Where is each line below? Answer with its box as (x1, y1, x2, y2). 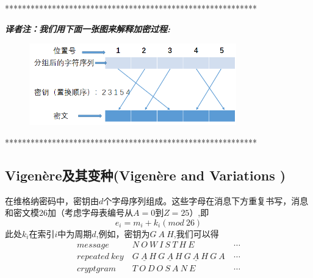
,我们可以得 (173, 227, 219, 240)
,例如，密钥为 (96, 227, 150, 240)
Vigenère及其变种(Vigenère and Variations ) (5, 165, 286, 184)
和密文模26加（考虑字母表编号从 (5, 206, 133, 219)
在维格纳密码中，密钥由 (5, 194, 99, 207)
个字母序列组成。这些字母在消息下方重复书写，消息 (103, 194, 309, 207)
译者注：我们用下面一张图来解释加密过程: (5, 22, 170, 35)
